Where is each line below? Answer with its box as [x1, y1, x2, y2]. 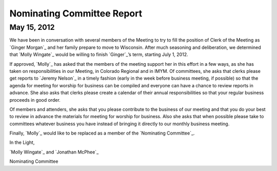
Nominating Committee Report [9, 8, 143, 19]
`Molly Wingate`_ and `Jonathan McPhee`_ [9, 149, 99, 155]
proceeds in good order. [9, 97, 61, 103]
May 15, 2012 [9, 23, 55, 32]
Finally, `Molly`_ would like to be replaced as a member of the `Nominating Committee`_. [9, 130, 195, 136]
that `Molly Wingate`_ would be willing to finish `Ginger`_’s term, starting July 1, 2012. [9, 51, 188, 58]
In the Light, [9, 139, 35, 146]
